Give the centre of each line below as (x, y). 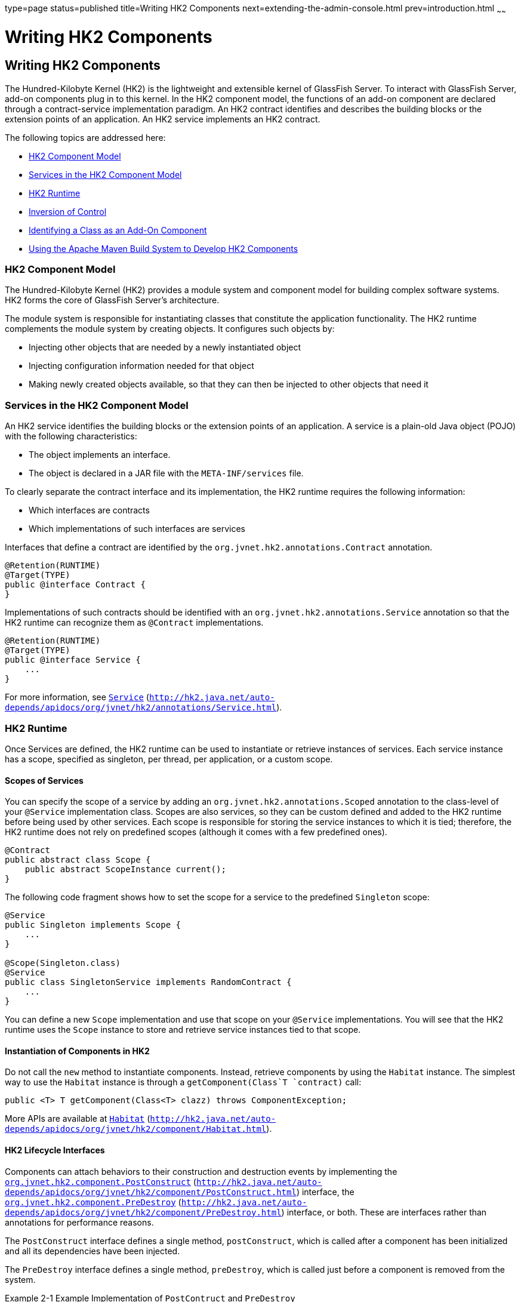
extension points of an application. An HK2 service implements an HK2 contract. (163, 119)
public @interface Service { (73, 660)
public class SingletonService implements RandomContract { (148, 982)
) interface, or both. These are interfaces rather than (384, 1212)
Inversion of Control (68, 211)
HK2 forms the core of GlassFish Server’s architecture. (112, 300)
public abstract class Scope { (78, 860)
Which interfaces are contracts (89, 510)
